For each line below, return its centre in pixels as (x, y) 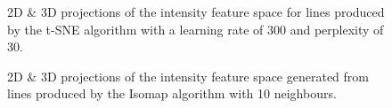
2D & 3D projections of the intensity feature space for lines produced (196, 12)
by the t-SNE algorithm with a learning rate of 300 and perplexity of (196, 29)
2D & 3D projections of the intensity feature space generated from (188, 76)
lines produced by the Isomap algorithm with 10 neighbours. (172, 93)
